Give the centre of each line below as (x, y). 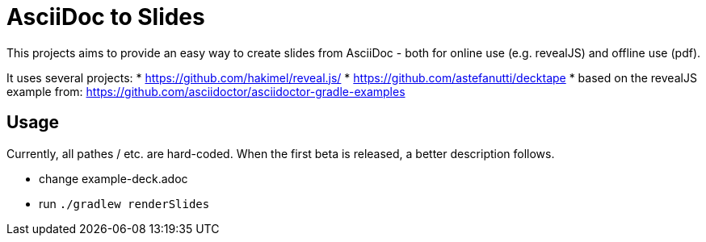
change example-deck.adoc (113, 178)
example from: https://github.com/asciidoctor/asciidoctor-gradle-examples (206, 91)
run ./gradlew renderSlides (124, 203)
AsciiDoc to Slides (106, 17)
